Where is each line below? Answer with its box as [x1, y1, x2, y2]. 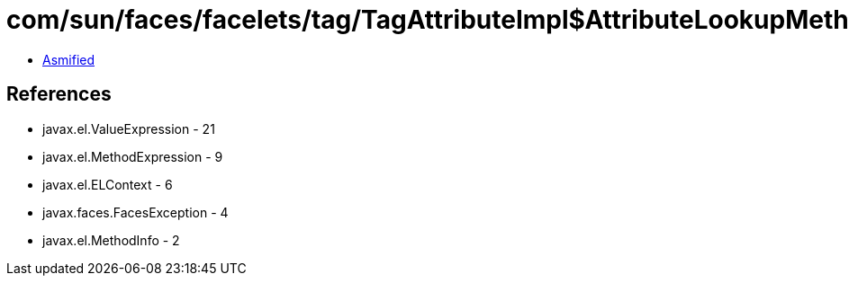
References [6, 83, 112, 106]
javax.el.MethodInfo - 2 [42, 232, 180, 248]
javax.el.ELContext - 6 [42, 176, 173, 192]
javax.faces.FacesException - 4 [42, 204, 229, 220]
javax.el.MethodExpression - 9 [42, 148, 223, 164]
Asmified [42, 51, 95, 67]
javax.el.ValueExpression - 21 [42, 120, 215, 137]
